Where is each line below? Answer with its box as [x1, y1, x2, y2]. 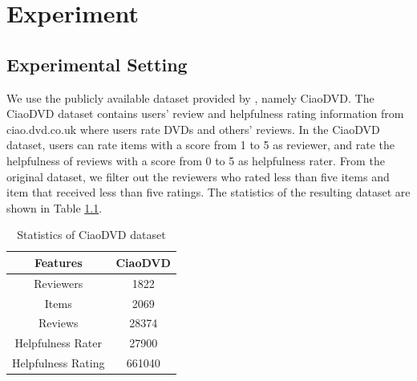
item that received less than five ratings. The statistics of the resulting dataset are [6, 184, 411, 201]
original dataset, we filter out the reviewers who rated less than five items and [6, 168, 390, 184]
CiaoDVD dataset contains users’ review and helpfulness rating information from [6, 105, 404, 122]
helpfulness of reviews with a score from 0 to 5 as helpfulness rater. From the [6, 152, 385, 168]
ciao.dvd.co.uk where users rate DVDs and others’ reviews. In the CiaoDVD [6, 120, 380, 137]
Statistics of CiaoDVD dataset [17, 226, 166, 243]
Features [34, 253, 83, 270]
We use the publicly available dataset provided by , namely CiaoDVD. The [6, 89, 374, 106]
